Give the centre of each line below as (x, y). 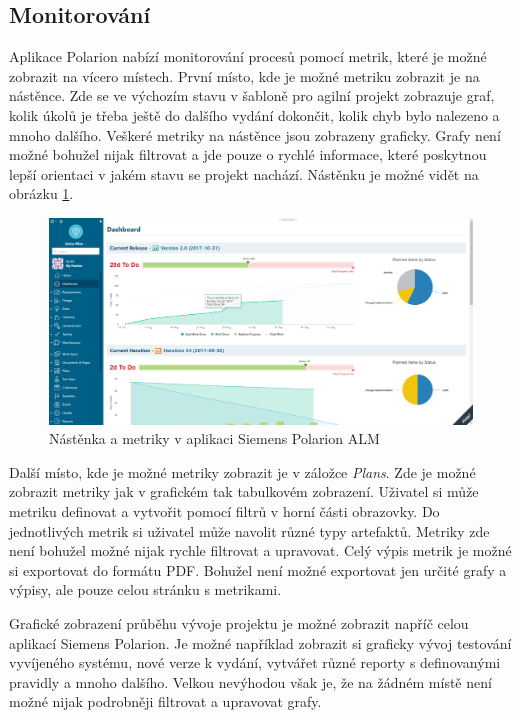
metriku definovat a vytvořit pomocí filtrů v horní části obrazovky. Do (224, 510)
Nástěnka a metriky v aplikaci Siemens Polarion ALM (214, 438)
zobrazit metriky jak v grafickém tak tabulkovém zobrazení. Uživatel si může (244, 491)
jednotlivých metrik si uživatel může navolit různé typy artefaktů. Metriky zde (249, 530)
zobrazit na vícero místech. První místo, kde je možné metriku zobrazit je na (244, 75)
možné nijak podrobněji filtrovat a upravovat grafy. (165, 701)
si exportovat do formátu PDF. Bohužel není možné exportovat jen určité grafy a (258, 569)
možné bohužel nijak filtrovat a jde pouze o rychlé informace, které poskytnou (248, 154)
